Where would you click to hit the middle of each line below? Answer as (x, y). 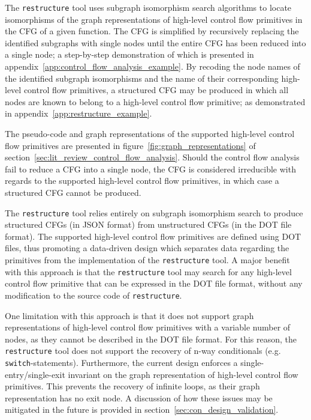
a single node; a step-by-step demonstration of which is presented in (129, 54)
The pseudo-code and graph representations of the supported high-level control (150, 133)
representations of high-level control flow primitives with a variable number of (148, 327)
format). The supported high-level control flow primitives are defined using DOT (153, 236)
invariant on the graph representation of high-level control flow (183, 374)
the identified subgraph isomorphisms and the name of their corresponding (142, 78)
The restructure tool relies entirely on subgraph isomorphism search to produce (154, 212)
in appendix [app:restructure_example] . (78, 113)
